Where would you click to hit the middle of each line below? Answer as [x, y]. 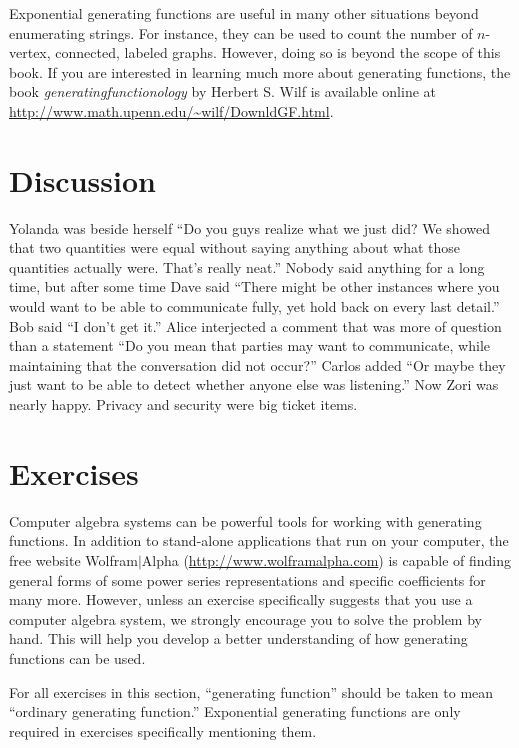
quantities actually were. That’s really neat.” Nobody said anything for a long [247, 266]
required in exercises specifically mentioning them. [163, 730]
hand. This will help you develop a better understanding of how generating [238, 638]
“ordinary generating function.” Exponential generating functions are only [235, 711]
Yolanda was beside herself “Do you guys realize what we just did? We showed [249, 227]
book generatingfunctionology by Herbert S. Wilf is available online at [222, 91]
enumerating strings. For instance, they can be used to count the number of [241, 32]
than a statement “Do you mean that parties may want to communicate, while [249, 345]
